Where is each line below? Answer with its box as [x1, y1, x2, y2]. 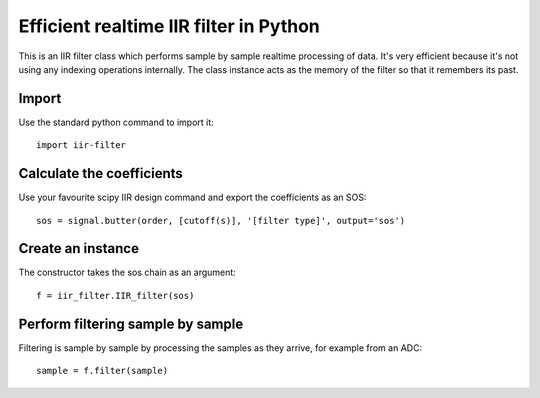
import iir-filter [36, 140, 127, 151]
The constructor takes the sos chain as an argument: [18, 266, 237, 279]
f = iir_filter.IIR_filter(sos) [36, 290, 195, 301]
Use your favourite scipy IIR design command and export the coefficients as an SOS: [18, 191, 367, 204]
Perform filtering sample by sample [18, 315, 244, 332]
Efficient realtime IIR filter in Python [18, 15, 320, 37]
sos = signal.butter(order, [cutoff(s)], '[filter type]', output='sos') [36, 215, 406, 226]
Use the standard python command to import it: [18, 116, 214, 128]
